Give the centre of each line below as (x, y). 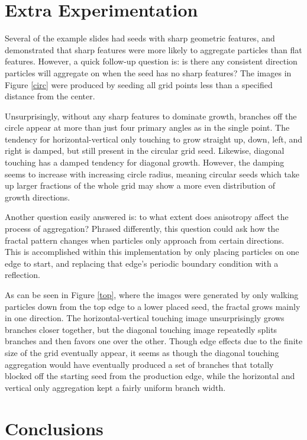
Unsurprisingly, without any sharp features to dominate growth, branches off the (151, 116)
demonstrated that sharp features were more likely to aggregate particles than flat (153, 49)
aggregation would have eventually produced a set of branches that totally (139, 364)
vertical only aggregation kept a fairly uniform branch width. (115, 387)
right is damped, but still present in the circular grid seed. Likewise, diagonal (145, 151)
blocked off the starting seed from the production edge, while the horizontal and (150, 376)
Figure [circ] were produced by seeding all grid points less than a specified (139, 84)
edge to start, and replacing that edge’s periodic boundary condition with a (142, 263)
